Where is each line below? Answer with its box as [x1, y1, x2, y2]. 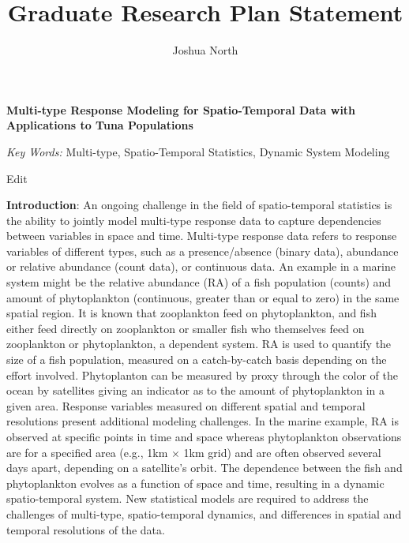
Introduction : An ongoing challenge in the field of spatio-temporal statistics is [6, 197, 392, 213]
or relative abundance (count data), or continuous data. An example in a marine [6, 258, 396, 275]
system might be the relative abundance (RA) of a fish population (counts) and [6, 274, 392, 290]
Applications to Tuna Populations [6, 117, 193, 133]
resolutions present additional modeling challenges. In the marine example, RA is [6, 413, 399, 429]
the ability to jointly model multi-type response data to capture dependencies [6, 212, 381, 228]
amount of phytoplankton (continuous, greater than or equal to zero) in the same [6, 289, 400, 305]
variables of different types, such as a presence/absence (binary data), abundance [6, 242, 399, 259]
